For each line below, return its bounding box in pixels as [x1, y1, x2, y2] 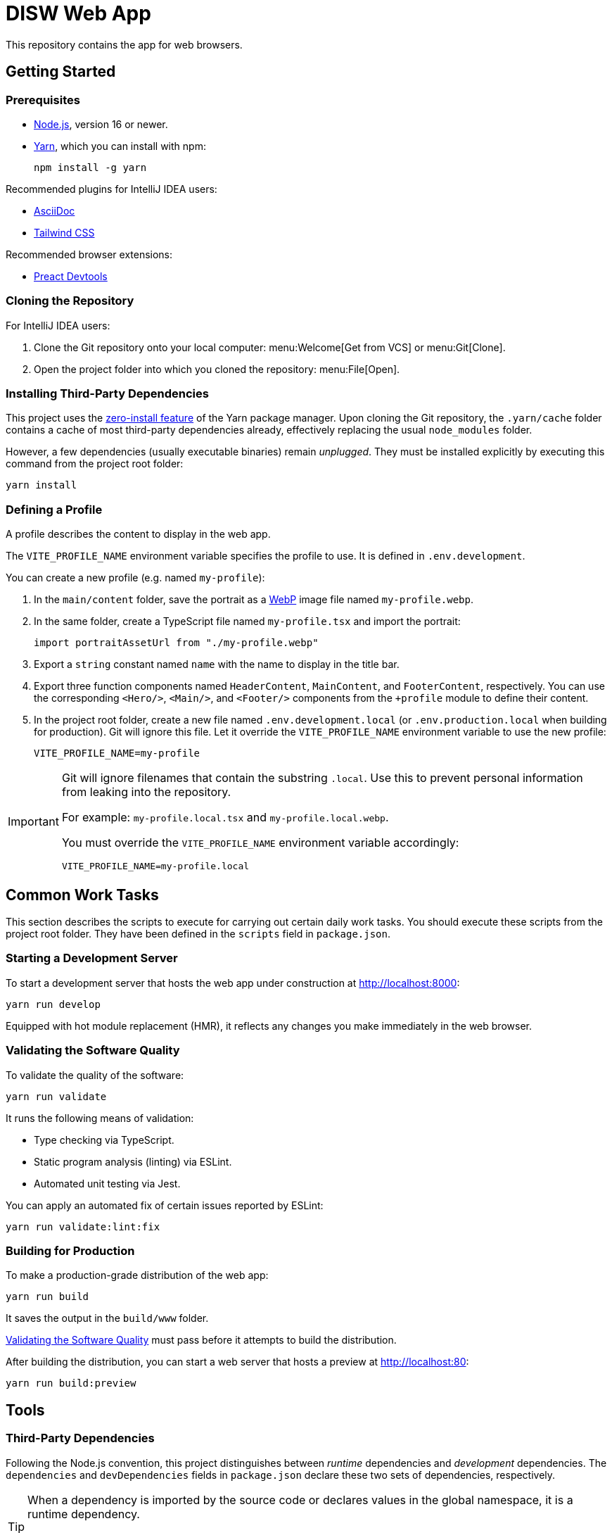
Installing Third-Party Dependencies [6, 386, 209, 401]
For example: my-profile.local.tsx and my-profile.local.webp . [61, 810, 389, 825]
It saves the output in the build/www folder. [6, 1312, 209, 1325]
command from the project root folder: [6, 458, 184, 470]
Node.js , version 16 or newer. [34, 118, 168, 130]
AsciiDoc [34, 204, 75, 217]
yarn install [6, 479, 77, 491]
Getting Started [6, 63, 116, 81]
